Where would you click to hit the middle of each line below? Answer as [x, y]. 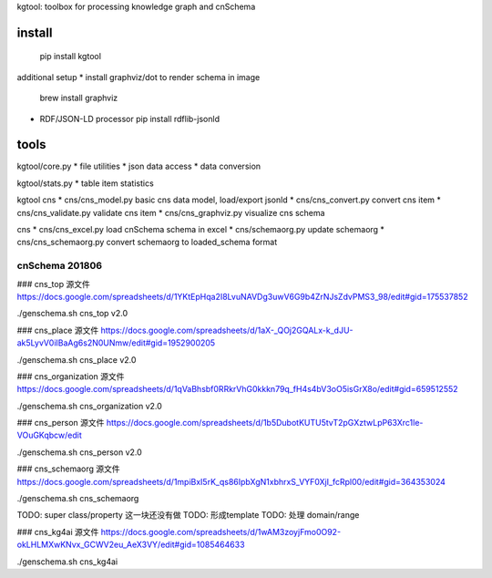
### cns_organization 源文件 [71, 376]
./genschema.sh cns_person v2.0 [80, 452]
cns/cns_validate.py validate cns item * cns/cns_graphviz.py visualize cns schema [171, 212]
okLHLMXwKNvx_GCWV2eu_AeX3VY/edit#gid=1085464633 [131, 545]
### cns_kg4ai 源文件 [58, 532]
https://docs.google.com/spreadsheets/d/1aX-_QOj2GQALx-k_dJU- [227, 330]
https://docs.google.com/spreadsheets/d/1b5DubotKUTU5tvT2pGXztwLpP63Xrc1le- [265, 423]
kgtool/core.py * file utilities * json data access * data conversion [139, 166]
